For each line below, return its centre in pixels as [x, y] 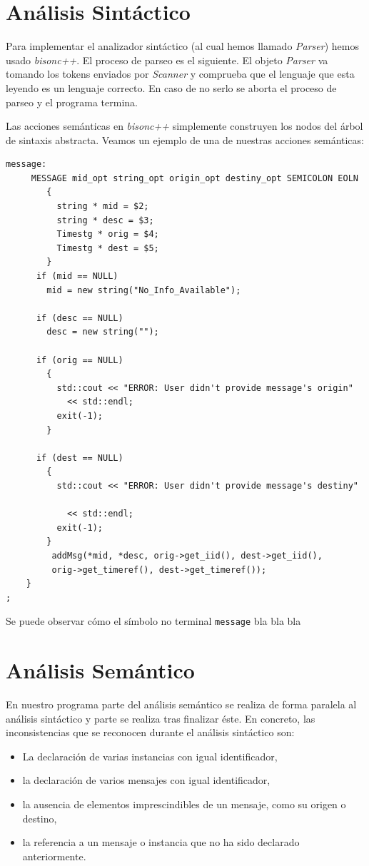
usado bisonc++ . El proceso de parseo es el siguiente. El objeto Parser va [167, 60]
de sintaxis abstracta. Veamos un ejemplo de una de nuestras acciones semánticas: [185, 139]
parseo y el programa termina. [72, 102]
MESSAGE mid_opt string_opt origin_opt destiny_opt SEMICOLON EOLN [194, 178]
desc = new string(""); [103, 332]
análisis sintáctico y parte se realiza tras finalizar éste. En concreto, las [161, 718]
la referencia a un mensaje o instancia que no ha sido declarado [161, 842]
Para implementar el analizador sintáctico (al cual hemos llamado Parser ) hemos [182, 46]
